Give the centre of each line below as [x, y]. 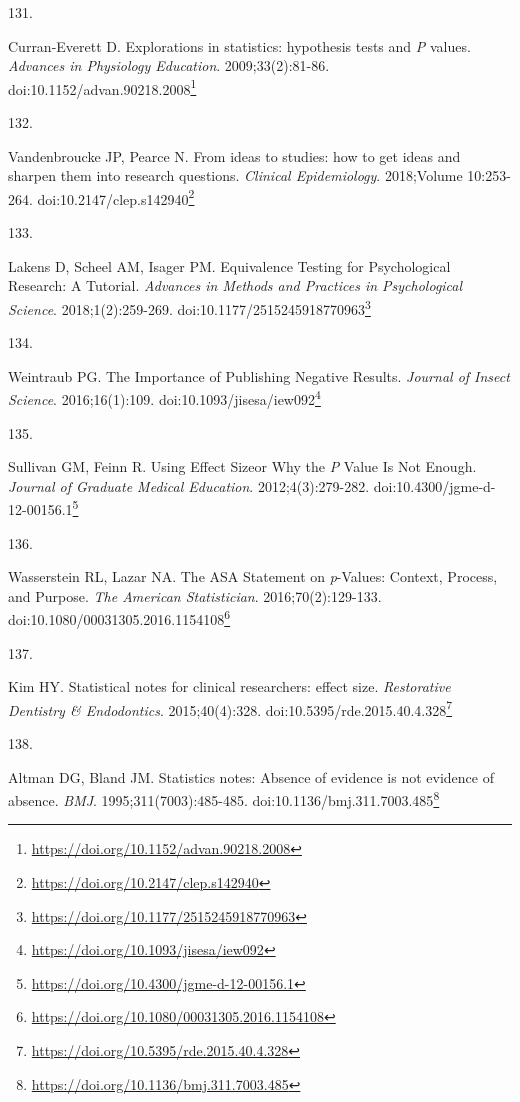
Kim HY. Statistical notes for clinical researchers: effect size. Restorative [229, 686]
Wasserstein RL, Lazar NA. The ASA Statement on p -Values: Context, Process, [253, 576]
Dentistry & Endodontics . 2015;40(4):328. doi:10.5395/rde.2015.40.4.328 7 [230, 708]
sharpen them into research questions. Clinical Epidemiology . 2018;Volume [235, 175]
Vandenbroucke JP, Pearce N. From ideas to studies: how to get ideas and [234, 155]
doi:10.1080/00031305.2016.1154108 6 [119, 617]
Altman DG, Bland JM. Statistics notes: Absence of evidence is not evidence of [251, 776]
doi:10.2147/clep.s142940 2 [116, 197]
